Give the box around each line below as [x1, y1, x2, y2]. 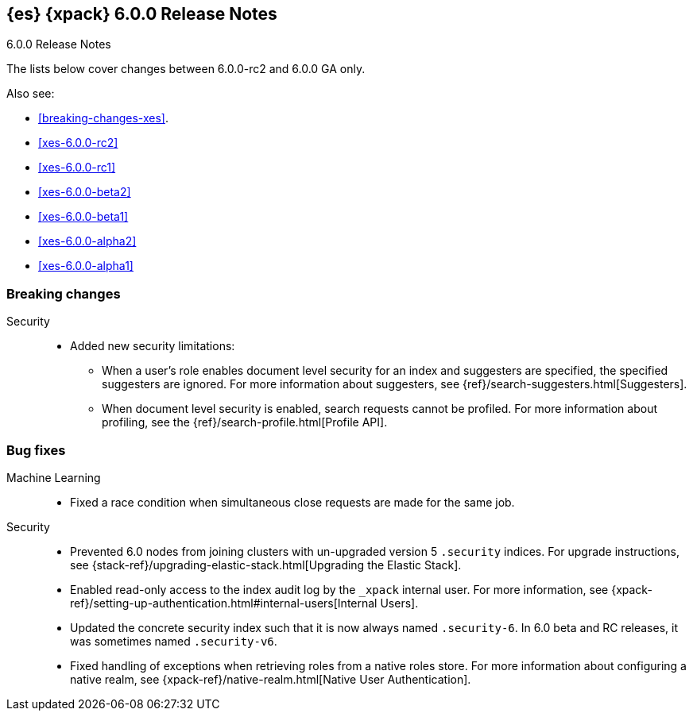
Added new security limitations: [70, 339, 235, 353]
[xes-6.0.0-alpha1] [38, 259, 134, 273]
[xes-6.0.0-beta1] [38, 210, 129, 224]
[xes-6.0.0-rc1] [38, 160, 116, 175]
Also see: [6, 87, 55, 101]
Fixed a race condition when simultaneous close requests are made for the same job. [70, 495, 515, 509]
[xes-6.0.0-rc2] [38, 136, 118, 150]
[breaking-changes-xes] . [38, 111, 168, 125]
